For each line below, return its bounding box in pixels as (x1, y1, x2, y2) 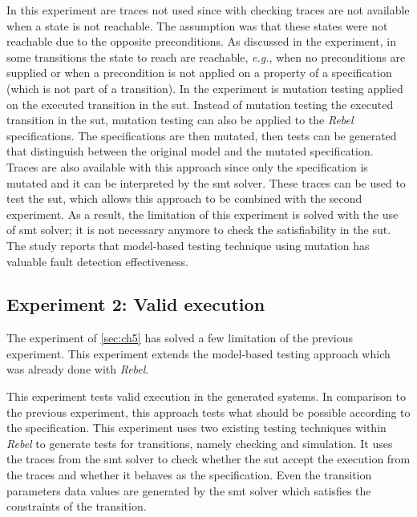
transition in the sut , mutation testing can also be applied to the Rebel (6, 111, 354, 128)
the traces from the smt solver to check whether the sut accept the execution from (6, 450, 411, 467)
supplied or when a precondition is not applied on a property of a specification (6, 64, 392, 81)
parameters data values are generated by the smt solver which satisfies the (6, 482, 371, 499)
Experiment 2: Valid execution (6, 292, 265, 317)
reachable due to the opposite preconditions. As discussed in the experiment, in (6, 33, 396, 50)
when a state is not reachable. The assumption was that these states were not (6, 17, 388, 34)
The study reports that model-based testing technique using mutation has (6, 236, 370, 253)
